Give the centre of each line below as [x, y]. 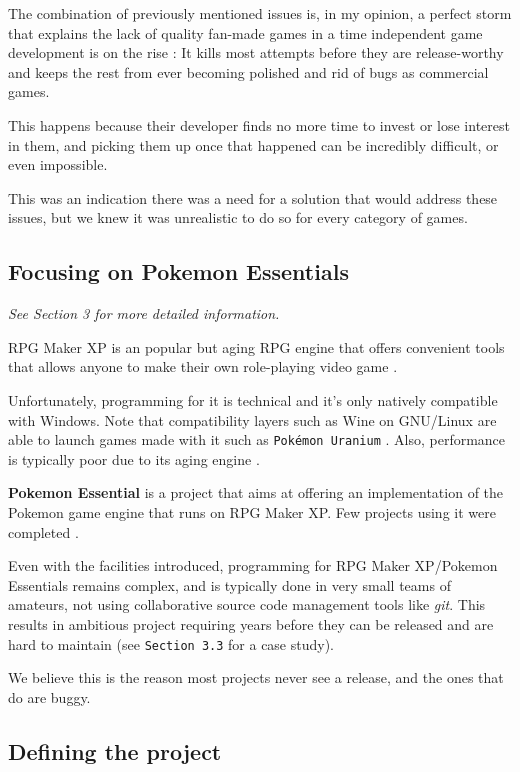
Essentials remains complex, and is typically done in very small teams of [229, 584]
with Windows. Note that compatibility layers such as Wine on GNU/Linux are [252, 419]
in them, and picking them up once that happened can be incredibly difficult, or [253, 144]
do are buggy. [49, 696]
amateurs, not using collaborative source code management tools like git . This [247, 604]
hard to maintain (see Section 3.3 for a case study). [171, 643]
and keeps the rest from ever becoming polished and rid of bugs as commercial [248, 71]
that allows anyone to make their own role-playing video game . [203, 366]
